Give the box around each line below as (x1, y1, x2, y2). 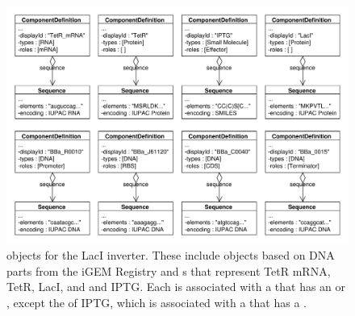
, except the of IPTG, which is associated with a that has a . (6, 293, 307, 310)
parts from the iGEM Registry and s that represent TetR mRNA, (6, 262, 331, 279)
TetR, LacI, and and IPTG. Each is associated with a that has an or (6, 278, 346, 295)
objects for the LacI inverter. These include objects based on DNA (6, 246, 335, 263)
